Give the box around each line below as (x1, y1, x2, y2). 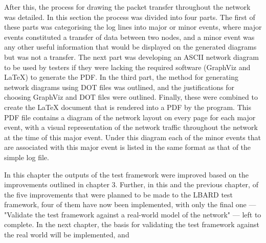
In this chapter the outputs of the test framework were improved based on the (4, 169, 249, 180)
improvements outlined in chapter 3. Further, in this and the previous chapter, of (4, 179, 258, 190)
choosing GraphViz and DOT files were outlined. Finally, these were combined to (4, 92, 258, 102)
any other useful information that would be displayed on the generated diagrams (4, 41, 257, 52)
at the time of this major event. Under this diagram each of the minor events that (4, 131, 261, 142)
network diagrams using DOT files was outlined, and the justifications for (4, 81, 234, 92)
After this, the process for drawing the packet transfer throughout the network (4, 2, 251, 12)
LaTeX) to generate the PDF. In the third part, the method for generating (4, 72, 238, 82)
